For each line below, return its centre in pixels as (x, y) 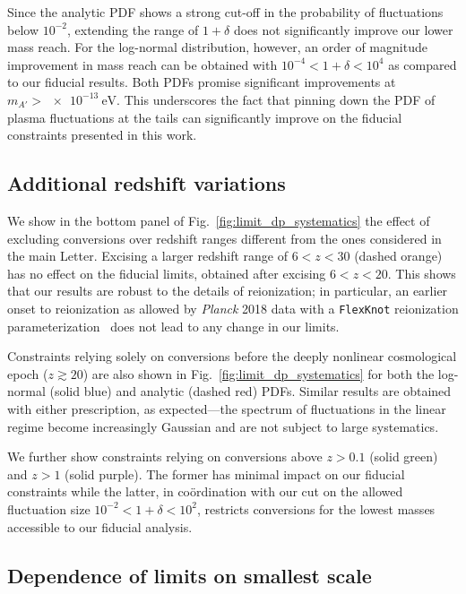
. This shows (422, 273)
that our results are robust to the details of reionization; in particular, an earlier (228, 291)
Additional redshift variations (147, 183)
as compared (423, 64)
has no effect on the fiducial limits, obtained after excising (167, 273)
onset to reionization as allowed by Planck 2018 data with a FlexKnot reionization (233, 308)
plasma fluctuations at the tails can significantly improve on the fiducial (205, 117)
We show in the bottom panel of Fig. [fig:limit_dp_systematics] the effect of (219, 220)
